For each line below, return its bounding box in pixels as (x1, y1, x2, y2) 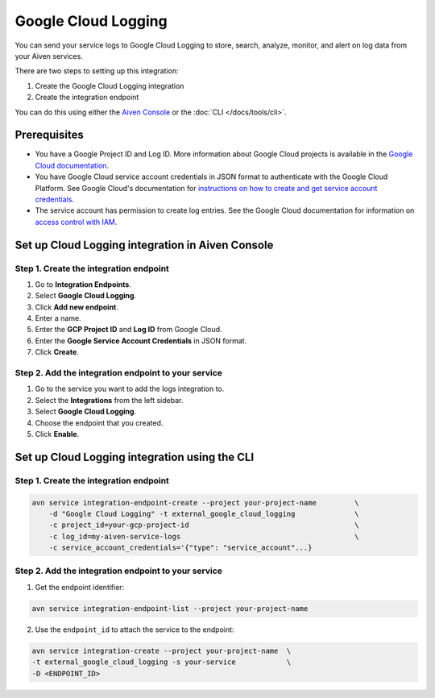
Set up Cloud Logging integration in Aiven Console (14, 238, 274, 251)
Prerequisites (14, 128, 84, 142)
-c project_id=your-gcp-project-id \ (48, 521, 359, 530)
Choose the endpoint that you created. (35, 418, 164, 427)
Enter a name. (35, 314, 81, 323)
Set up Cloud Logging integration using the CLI (14, 450, 255, 463)
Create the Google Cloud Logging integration (35, 81, 184, 90)
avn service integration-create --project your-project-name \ (31, 646, 292, 655)
